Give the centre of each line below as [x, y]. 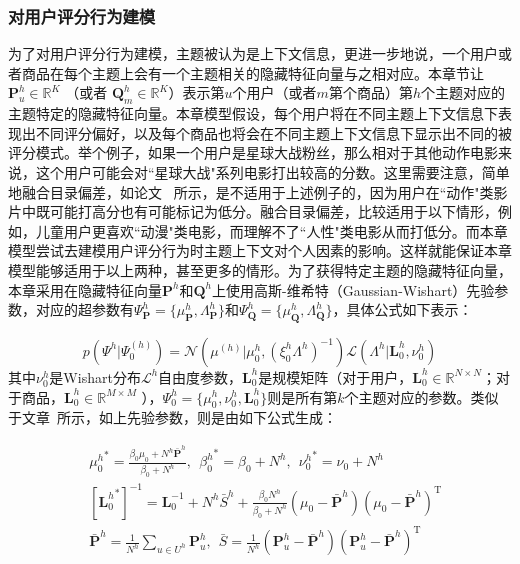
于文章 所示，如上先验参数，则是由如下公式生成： [172, 417]
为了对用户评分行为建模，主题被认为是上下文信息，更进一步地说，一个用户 [253, 53]
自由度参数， [200, 376]
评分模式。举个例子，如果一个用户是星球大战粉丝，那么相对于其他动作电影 [253, 152]
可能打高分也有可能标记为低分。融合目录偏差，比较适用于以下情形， [273, 211]
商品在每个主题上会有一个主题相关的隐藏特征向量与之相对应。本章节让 [252, 72]
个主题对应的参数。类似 [421, 396]
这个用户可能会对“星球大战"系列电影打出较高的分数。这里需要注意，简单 [272, 171]
